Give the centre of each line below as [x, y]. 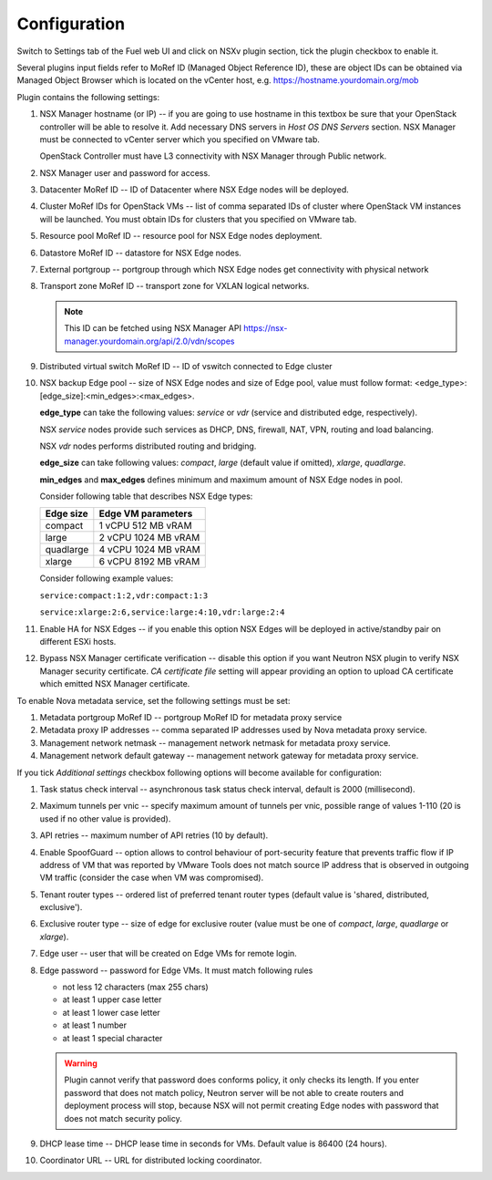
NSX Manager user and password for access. [125, 172]
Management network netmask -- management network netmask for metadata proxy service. [215, 742]
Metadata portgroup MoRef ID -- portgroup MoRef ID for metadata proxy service [191, 717]
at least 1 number [95, 1025]
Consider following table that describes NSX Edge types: [146, 496]
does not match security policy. [123, 1118]
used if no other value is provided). [105, 818]
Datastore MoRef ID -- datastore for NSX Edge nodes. [140, 253]
